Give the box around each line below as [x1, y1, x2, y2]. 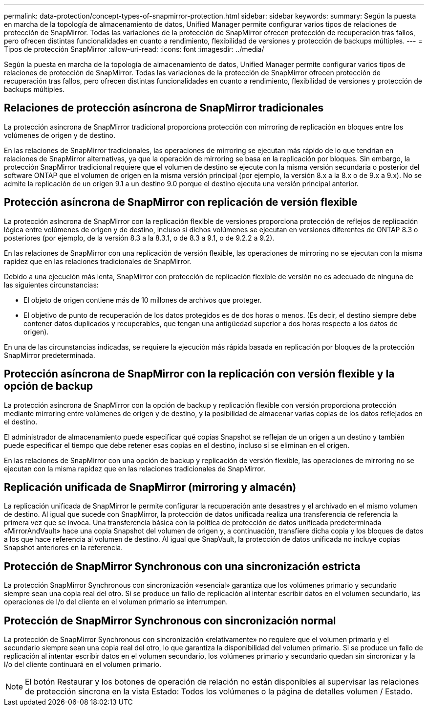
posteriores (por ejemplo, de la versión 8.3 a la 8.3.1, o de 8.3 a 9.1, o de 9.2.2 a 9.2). [4, 233, 275, 242]
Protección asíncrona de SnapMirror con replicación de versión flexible [4, 196, 358, 209]
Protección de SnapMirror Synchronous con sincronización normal [4, 614, 336, 627]
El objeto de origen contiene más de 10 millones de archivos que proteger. [23, 295, 262, 304]
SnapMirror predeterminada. [4, 351, 95, 359]
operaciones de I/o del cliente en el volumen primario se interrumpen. [4, 598, 228, 606]
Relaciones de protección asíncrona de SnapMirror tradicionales [4, 102, 324, 114]
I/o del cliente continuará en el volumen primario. [4, 660, 161, 669]
